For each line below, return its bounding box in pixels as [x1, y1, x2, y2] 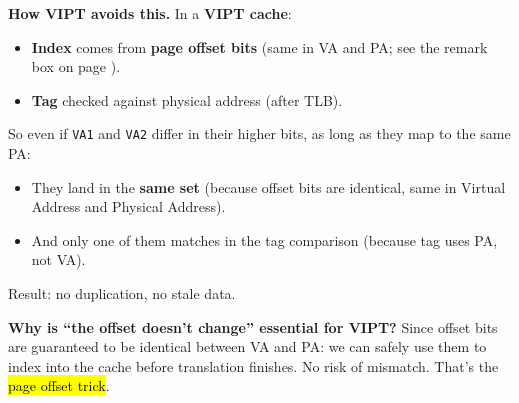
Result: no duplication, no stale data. [8, 283, 236, 303]
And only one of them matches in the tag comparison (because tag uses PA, [31, 229, 498, 250]
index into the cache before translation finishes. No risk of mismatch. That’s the [8, 355, 499, 376]
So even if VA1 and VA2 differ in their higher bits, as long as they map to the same [8, 123, 511, 144]
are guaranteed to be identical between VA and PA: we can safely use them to [8, 336, 487, 357]
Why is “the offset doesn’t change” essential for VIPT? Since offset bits [8, 316, 498, 337]
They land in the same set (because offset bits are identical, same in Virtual [31, 176, 506, 197]
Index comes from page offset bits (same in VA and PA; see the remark [31, 36, 488, 57]
